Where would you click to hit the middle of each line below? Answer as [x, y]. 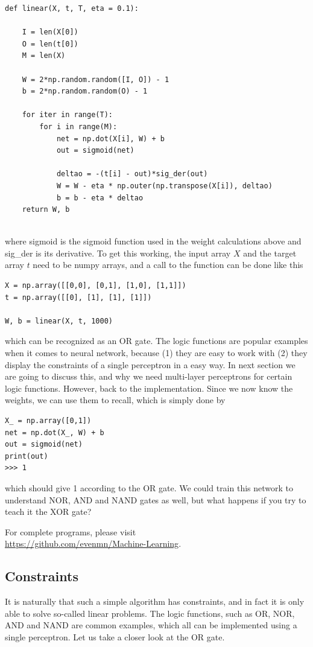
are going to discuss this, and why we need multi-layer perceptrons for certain [149, 376]
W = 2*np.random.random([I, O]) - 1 [96, 79]
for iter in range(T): [67, 115]
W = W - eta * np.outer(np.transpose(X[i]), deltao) [164, 186]
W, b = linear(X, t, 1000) [59, 321]
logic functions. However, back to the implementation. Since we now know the [149, 388]
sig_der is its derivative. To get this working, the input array [118, 253]
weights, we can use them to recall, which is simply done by [115, 400]
